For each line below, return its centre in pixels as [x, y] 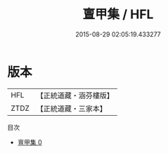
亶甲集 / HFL [118, 14]
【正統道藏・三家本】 [72, 108]
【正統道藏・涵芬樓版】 [75, 95]
